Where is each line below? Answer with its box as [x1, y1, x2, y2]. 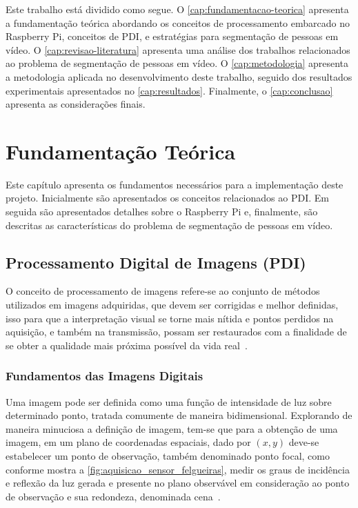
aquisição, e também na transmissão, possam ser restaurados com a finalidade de [6, 324, 347, 339]
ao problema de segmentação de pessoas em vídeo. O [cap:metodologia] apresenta [6, 56, 349, 70]
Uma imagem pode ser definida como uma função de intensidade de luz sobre [6, 394, 332, 409]
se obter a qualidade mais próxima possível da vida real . [6, 338, 248, 352]
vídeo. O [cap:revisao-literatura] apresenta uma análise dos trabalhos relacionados [6, 42, 350, 57]
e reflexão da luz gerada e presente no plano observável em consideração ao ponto [6, 476, 350, 490]
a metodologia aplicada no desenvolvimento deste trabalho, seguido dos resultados [6, 69, 352, 84]
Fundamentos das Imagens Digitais [6, 367, 203, 384]
